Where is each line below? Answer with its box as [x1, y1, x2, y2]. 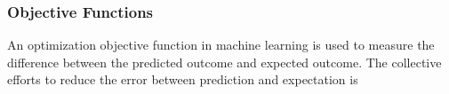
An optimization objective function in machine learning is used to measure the [7, 35, 435, 54]
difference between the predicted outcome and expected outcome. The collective [7, 52, 442, 71]
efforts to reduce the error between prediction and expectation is [7, 70, 358, 89]
